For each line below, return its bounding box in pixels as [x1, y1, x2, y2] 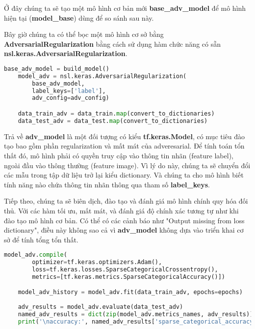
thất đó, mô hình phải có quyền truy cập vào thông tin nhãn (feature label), [4, 150, 233, 160]
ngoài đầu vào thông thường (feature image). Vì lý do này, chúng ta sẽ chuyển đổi [4, 160, 251, 170]
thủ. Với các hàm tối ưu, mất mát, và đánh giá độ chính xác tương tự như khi [4, 205, 239, 215]
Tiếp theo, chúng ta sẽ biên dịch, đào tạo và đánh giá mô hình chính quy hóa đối [4, 196, 248, 206]
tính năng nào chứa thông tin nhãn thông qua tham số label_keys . [4, 179, 210, 189]
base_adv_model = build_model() [4, 65, 109, 72]
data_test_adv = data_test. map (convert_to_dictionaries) [18, 117, 208, 124]
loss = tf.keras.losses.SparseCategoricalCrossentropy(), [32, 266, 218, 273]
